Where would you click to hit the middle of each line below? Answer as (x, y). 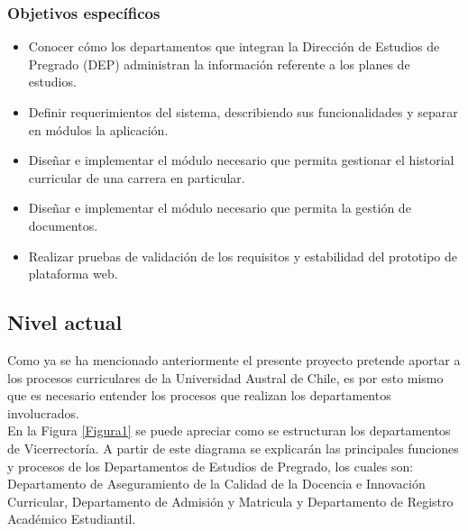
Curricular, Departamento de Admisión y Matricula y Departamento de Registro (230, 501)
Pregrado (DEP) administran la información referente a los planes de (219, 64)
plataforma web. (73, 274)
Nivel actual (65, 322)
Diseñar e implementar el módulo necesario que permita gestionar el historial (241, 160)
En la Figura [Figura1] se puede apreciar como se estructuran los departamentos (229, 430)
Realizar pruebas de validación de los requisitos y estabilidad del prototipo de (243, 256)
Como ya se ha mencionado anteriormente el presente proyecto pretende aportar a (234, 359)
